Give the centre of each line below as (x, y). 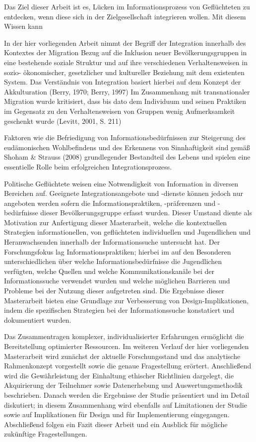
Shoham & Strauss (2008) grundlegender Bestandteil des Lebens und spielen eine (127, 157)
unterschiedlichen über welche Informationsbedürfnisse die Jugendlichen (113, 261)
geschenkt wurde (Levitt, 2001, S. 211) (63, 121)
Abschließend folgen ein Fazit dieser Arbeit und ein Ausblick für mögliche (116, 424)
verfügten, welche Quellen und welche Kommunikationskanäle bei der (109, 271)
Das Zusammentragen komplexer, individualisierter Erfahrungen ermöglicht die (124, 336)
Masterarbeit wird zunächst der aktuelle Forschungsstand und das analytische (122, 356)
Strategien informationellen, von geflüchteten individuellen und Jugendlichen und (127, 232)
